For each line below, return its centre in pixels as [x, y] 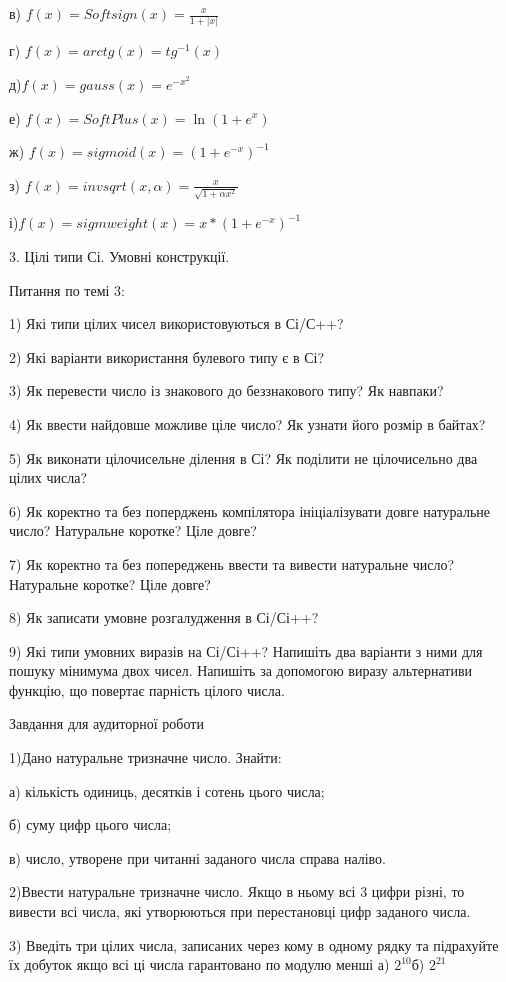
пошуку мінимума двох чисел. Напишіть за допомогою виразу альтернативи [241, 670]
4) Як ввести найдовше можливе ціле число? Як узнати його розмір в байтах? [247, 423]
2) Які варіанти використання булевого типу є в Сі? [167, 356]
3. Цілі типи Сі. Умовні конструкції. [119, 255]
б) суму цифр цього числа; [90, 824]
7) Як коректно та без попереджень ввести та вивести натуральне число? [232, 563]
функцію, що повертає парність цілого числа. [147, 689]
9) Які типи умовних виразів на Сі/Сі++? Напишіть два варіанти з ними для [246, 650]
